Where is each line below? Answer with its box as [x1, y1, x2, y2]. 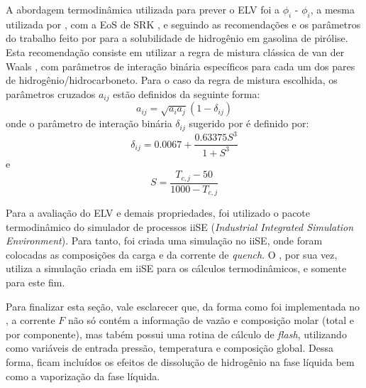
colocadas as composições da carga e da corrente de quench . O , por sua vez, [6, 247, 338, 262]
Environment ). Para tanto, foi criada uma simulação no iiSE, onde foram [6, 233, 323, 248]
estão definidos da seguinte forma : [113, 86, 260, 101]
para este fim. [6, 275, 65, 290]
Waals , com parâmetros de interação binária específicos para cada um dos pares [6, 58, 355, 73]
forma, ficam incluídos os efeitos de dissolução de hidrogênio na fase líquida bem [6, 355, 355, 370]
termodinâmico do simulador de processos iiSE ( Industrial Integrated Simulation [6, 219, 354, 234]
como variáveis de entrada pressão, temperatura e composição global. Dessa [6, 340, 334, 355]
